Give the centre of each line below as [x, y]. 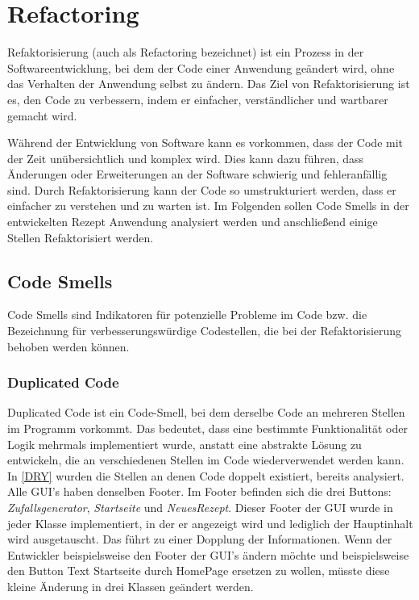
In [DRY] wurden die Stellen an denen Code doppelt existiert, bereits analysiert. [206, 475]
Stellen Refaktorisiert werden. [81, 237]
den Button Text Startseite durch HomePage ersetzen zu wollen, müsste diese [199, 571]
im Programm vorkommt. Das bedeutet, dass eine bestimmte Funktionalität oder [207, 428]
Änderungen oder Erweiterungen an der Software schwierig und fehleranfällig [197, 174]
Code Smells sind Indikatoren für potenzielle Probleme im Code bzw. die [187, 315]
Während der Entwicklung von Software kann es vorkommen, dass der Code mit [205, 143]
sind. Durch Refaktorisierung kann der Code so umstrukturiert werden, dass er [202, 189]
